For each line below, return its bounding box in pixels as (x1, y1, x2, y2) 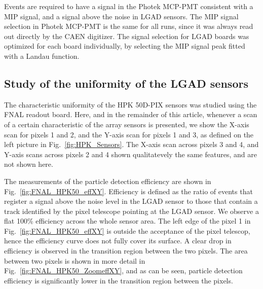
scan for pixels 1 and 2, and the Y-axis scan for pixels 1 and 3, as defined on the (4, 129, 254, 139)
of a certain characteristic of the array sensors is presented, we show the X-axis (4, 119, 249, 129)
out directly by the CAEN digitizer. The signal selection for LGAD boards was (4, 30, 249, 41)
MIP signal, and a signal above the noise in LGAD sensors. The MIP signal (4, 11, 239, 21)
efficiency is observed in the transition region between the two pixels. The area (4, 245, 248, 256)
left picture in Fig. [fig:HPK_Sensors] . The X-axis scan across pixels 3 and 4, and (4, 139, 259, 150)
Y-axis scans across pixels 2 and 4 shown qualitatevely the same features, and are (4, 149, 257, 159)
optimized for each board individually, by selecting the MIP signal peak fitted (4, 41, 245, 51)
